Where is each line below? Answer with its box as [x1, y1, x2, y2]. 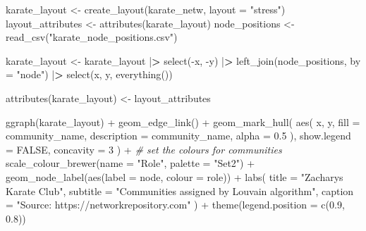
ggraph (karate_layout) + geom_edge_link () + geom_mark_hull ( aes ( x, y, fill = [6, 114, 360, 129]
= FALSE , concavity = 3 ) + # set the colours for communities [6, 142, 282, 156]
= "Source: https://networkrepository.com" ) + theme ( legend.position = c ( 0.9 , [6, 197, 345, 212]
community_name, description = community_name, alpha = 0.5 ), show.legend [6, 128, 351, 143]
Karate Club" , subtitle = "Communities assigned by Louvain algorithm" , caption [6, 183, 354, 198]
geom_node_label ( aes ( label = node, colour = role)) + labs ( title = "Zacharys [6, 169, 343, 184]
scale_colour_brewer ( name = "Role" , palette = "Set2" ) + [6, 156, 255, 170]
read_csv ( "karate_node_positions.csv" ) [6, 30, 178, 44]
